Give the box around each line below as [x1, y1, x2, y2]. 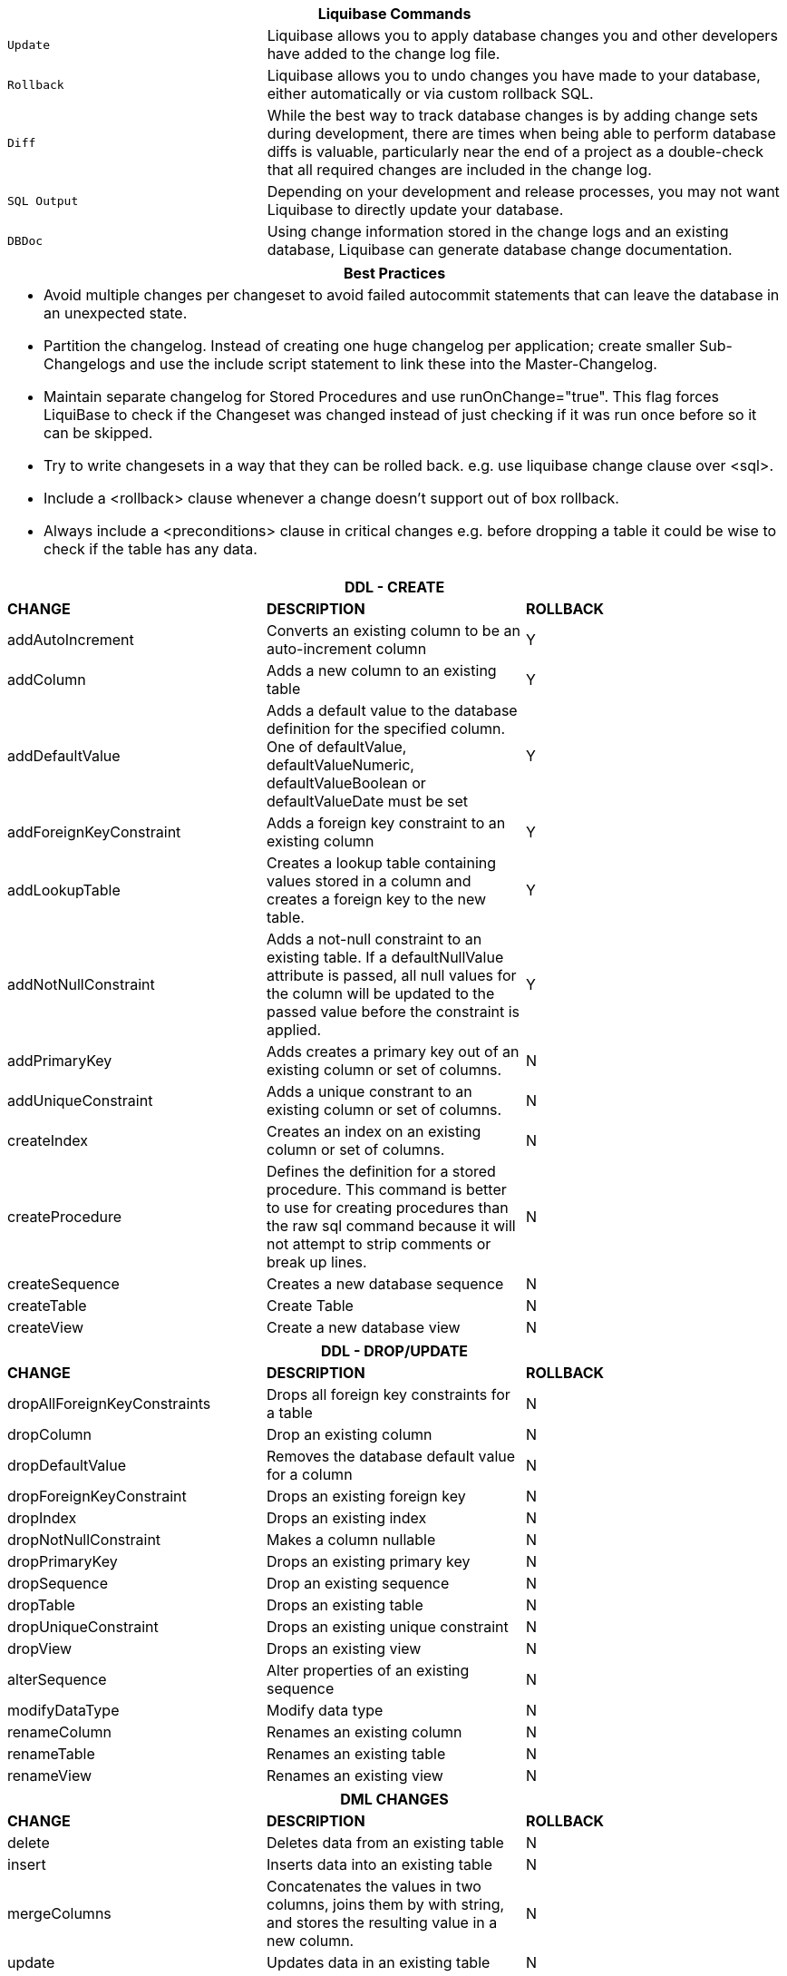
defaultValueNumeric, [266, 756, 414, 774]
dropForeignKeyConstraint [7, 1487, 187, 1505]
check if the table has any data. [44, 540, 257, 558]
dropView [7, 1639, 73, 1658]
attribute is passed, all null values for [266, 966, 517, 984]
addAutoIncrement [7, 631, 134, 649]
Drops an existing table [266, 1596, 423, 1614]
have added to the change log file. [267, 44, 500, 63]
